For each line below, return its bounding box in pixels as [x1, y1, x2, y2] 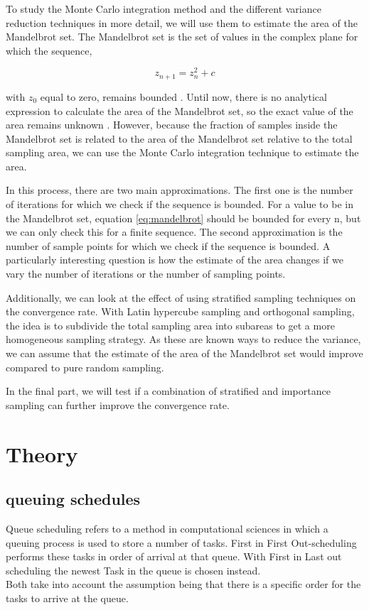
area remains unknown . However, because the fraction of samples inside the [6, 117, 338, 132]
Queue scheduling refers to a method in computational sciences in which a [6, 521, 328, 535]
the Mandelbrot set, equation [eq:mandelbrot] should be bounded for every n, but [6, 210, 361, 225]
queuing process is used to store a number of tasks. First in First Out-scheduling [6, 535, 357, 550]
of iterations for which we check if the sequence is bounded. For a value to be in [6, 197, 353, 212]
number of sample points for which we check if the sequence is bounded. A [6, 238, 331, 253]
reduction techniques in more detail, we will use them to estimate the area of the [6, 15, 358, 30]
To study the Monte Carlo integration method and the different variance [6, 1, 321, 16]
